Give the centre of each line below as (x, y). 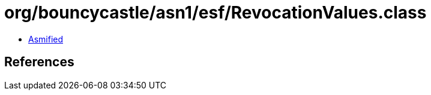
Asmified (46, 39)
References (39, 62)
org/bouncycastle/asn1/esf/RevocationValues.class (216, 13)
